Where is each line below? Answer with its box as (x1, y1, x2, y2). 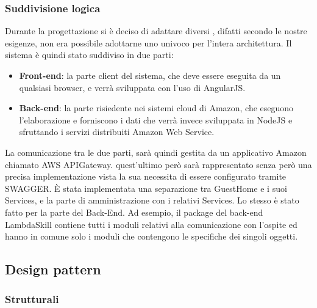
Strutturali (5, 291, 59, 307)
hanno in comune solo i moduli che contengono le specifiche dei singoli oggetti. (5, 230, 298, 243)
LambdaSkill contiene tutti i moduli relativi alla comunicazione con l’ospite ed (5, 218, 297, 230)
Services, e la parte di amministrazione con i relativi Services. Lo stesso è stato (5, 194, 299, 207)
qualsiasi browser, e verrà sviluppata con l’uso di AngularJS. (19, 81, 246, 94)
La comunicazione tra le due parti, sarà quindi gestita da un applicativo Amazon (5, 145, 307, 158)
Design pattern (5, 260, 101, 279)
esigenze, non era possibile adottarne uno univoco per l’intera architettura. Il (5, 36, 292, 49)
